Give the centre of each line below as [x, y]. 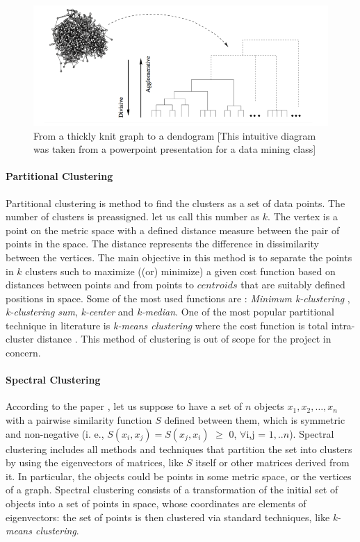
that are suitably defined [293, 285]
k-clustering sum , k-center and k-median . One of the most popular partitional [170, 312]
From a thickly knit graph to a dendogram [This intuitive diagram [175, 135]
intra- [343, 325]
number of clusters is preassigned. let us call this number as [133, 216]
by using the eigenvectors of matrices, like [95, 462]
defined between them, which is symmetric [255, 420]
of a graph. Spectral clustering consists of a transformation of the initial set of [172, 490]
